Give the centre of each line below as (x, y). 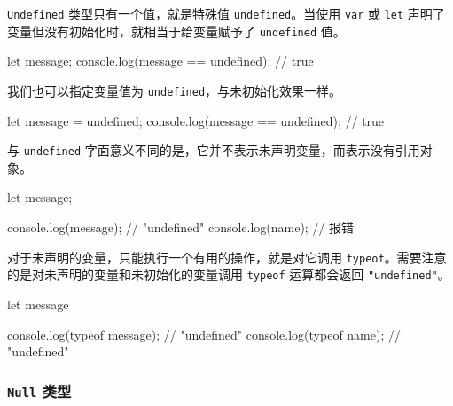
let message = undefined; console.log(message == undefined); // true (196, 120)
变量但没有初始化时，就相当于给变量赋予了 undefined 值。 (176, 31)
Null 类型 (39, 390)
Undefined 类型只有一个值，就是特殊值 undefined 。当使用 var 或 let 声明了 (226, 13)
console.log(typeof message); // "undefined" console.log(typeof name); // (204, 334)
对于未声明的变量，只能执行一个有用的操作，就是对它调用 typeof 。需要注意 (227, 257)
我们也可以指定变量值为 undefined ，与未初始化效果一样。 (175, 90)
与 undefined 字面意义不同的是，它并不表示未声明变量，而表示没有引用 (214, 150)
